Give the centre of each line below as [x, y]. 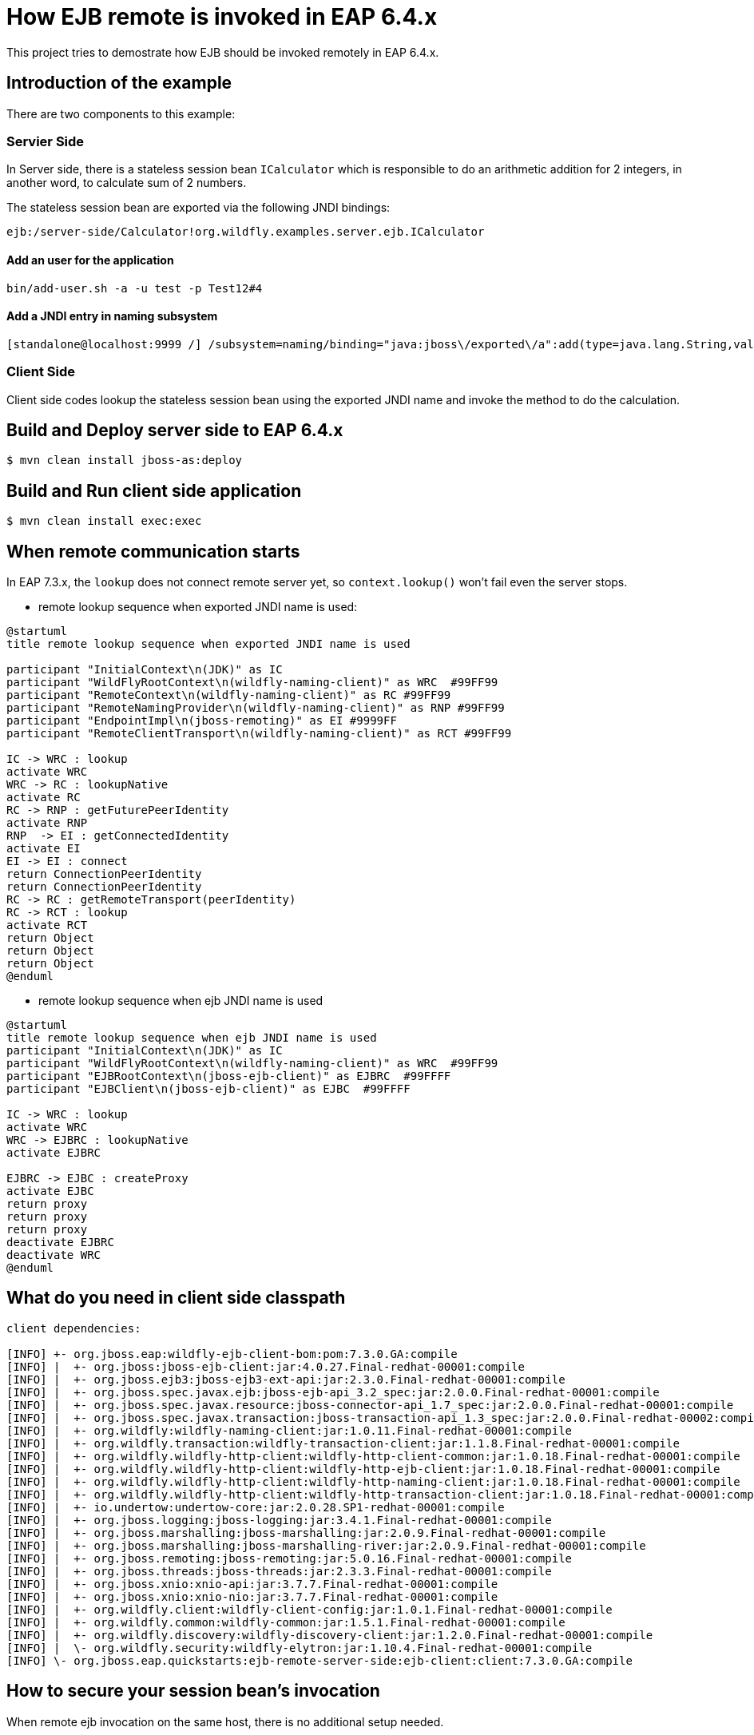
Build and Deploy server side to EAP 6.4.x [175, 430]
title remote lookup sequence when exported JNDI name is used [208, 644]
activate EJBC [50, 1191]
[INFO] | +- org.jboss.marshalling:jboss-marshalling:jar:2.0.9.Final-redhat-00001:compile [306, 1533]
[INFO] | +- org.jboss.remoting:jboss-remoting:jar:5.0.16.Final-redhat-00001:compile [290, 1558]
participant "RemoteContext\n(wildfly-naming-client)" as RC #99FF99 [229, 695]
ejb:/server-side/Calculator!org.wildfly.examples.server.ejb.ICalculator [246, 232]
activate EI [44, 849]
